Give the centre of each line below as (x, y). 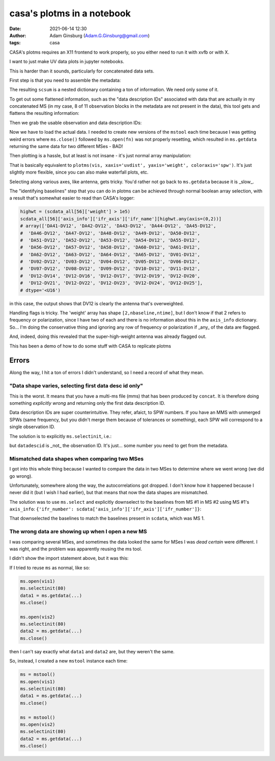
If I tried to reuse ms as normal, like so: (50, 568)
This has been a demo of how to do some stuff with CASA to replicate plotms (90, 346)
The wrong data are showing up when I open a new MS (78, 532)
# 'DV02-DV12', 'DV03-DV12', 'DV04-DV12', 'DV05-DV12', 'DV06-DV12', (110, 262)
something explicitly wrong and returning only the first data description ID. (87, 403)
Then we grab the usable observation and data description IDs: (76, 122)
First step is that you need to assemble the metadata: (65, 80)
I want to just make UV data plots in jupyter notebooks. (67, 62)
